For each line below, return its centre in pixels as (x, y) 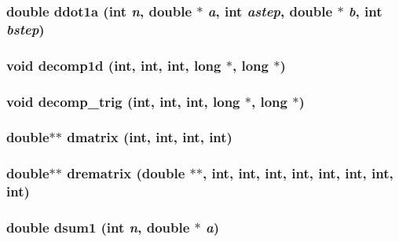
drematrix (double (126, 173)
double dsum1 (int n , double (98, 227)
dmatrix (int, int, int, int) (150, 137)
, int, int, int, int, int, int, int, (298, 173)
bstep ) (26, 29)
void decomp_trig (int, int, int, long (123, 101)
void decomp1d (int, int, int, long (114, 65)
